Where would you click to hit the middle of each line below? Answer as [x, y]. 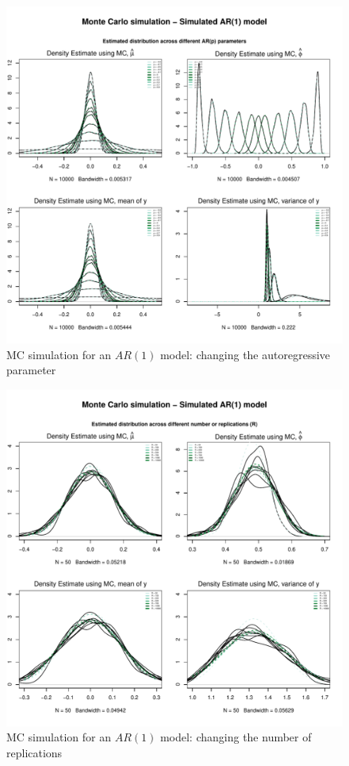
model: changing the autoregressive [245, 354]
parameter [31, 370]
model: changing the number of [236, 737]
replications [35, 752]
